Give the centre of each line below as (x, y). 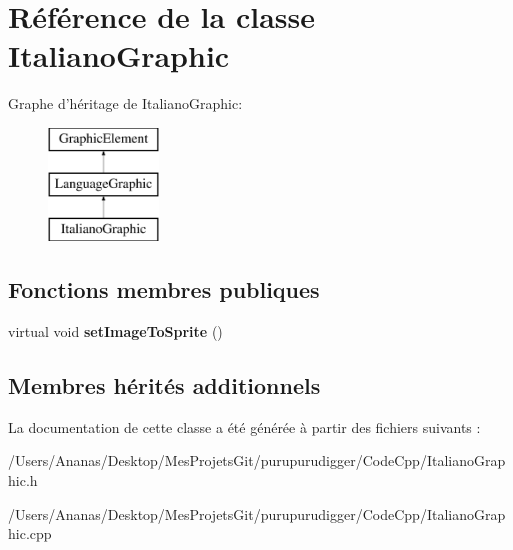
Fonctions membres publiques (164, 289)
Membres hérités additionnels (164, 385)
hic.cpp (30, 533)
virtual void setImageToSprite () (115, 331)
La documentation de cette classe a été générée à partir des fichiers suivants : (244, 426)
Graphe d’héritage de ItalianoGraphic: (125, 103)
